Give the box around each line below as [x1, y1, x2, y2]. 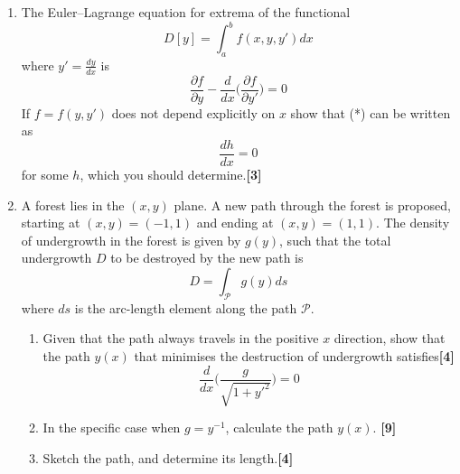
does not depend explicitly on [111, 103, 276, 122]
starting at [21, 213, 80, 232]
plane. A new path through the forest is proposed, [174, 195, 451, 214]
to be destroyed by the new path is [110, 248, 304, 267]
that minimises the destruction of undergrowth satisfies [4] [134, 346, 455, 365]
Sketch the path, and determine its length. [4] [42, 448, 294, 467]
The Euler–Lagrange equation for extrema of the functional [21, 3, 351, 21]
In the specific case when [42, 418, 181, 437]
